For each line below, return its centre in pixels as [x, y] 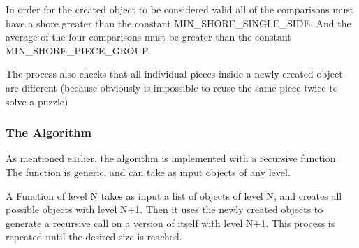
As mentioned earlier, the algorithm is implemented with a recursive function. [172, 158]
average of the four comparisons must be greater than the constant [148, 37]
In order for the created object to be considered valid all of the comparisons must [180, 9]
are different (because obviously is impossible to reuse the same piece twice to [172, 87]
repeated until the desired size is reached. [94, 236]
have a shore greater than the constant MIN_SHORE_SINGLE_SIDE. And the [178, 23]
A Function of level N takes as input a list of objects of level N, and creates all [174, 195]
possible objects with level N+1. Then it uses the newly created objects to [164, 209]
